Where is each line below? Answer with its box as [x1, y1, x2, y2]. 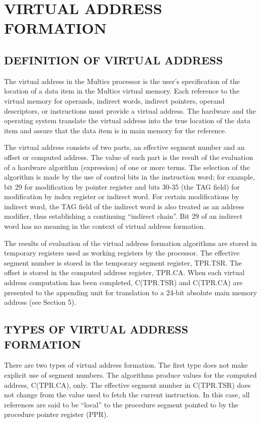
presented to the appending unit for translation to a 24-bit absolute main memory [4, 287, 257, 297]
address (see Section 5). [4, 297, 76, 307]
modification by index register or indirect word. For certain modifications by [4, 191, 239, 202]
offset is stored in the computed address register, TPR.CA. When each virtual [4, 267, 245, 278]
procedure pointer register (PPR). [4, 409, 109, 419]
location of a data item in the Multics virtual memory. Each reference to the [4, 86, 239, 96]
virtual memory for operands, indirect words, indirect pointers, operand [4, 95, 225, 106]
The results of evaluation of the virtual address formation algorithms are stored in [4, 237, 257, 248]
